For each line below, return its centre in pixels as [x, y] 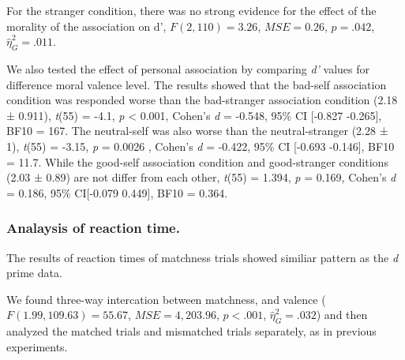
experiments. [37, 346]
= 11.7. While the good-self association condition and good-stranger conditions [197, 161]
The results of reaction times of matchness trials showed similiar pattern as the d [202, 257]
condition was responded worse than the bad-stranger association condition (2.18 [202, 100]
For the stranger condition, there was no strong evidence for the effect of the [191, 10]
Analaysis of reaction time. [93, 228]
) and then [342, 315]
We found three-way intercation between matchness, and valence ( [166, 299]
